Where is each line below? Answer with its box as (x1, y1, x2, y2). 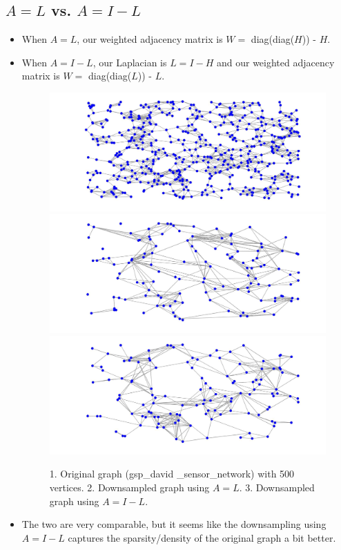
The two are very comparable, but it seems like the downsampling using (21, 517, 327, 531)
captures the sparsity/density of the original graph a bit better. (68, 530, 336, 544)
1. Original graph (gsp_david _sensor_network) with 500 (49, 466, 295, 481)
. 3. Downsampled (239, 480, 315, 495)
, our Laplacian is (92, 55, 167, 69)
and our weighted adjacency (216, 55, 335, 69)
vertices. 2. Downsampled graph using (49, 480, 210, 495)
